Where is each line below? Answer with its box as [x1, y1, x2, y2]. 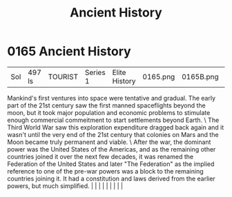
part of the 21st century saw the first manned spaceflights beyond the [7, 101, 206, 110]
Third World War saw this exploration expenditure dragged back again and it [7, 123, 224, 132]
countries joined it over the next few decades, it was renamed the [7, 152, 194, 160]
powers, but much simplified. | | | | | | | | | [7, 181, 123, 190]
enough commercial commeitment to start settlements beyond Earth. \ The [7, 116, 220, 124]
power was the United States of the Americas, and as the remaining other [7, 145, 216, 153]
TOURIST [48, 72, 78, 81]
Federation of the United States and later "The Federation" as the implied [7, 160, 215, 168]
